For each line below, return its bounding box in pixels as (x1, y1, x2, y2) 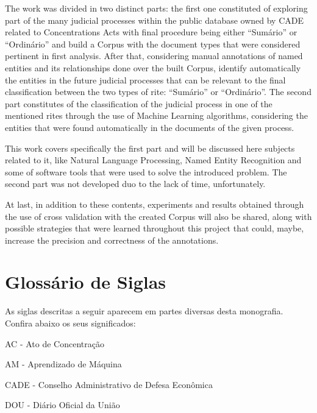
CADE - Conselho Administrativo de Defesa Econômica (5, 378, 213, 390)
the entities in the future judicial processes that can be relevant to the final (5, 73, 286, 86)
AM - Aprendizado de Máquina (5, 358, 122, 370)
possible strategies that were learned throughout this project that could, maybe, (5, 222, 304, 235)
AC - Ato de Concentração (5, 337, 104, 350)
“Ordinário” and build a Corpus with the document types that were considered (5, 37, 301, 50)
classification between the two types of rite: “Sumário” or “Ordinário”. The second (5, 85, 312, 98)
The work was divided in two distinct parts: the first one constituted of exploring (5, 2, 308, 14)
